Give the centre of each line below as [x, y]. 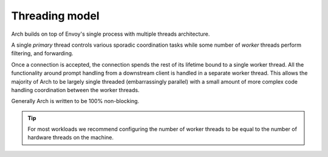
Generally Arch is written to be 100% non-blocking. [75, 101]
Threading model [55, 16]
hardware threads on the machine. [70, 138]
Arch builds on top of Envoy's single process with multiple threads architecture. [111, 34]
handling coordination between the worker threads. [75, 90]
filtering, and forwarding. [42, 53]
